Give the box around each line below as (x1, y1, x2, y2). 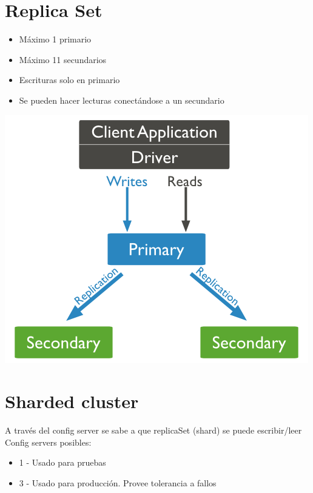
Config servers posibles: (5, 435, 92, 448)
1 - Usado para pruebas (19, 456, 106, 469)
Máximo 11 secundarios (19, 53, 107, 65)
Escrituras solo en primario (19, 73, 120, 86)
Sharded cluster (5, 389, 139, 414)
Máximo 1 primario (19, 33, 92, 45)
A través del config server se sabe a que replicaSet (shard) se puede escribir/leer (5, 424, 302, 437)
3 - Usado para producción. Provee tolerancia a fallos (19, 477, 217, 489)
